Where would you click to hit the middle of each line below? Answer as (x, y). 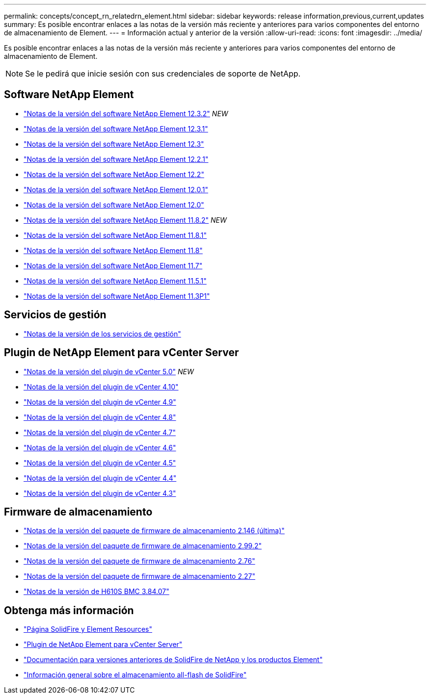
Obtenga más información (69, 610)
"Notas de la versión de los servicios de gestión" (102, 334)
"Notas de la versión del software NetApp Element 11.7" (113, 265)
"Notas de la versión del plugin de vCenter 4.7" (100, 432)
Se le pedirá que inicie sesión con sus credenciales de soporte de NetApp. (163, 74)
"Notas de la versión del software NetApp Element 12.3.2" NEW (126, 113)
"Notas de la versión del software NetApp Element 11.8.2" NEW (125, 220)
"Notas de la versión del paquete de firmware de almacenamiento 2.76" (139, 561)
